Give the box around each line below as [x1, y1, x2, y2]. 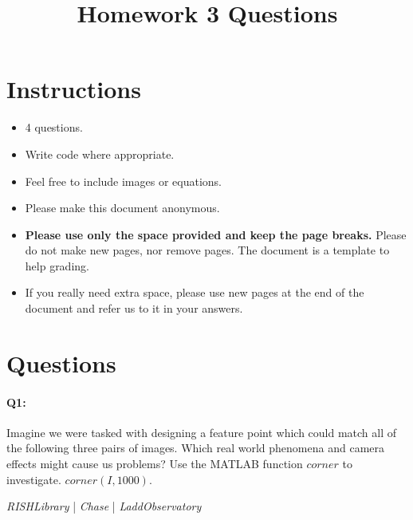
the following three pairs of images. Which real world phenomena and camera [6, 439, 385, 456]
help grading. [25, 257, 89, 274]
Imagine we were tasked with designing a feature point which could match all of [6, 423, 397, 440]
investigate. [6, 471, 61, 487]
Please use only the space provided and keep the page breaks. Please [25, 226, 407, 242]
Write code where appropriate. [25, 145, 175, 162]
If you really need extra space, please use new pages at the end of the [25, 284, 364, 301]
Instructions [6, 73, 141, 105]
